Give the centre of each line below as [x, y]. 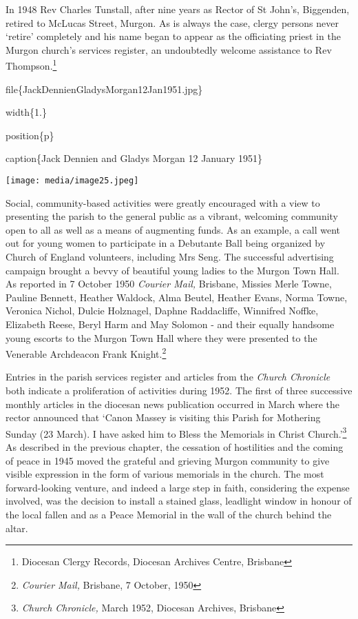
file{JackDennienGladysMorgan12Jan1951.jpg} [104, 89]
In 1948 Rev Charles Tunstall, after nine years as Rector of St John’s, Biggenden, [178, 9]
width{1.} [26, 112]
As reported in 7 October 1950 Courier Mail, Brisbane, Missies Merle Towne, [169, 284]
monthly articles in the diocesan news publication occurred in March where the [172, 404]
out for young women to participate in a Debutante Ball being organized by [166, 243]
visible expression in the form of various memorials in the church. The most [165, 474]
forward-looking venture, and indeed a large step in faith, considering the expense [178, 487]
